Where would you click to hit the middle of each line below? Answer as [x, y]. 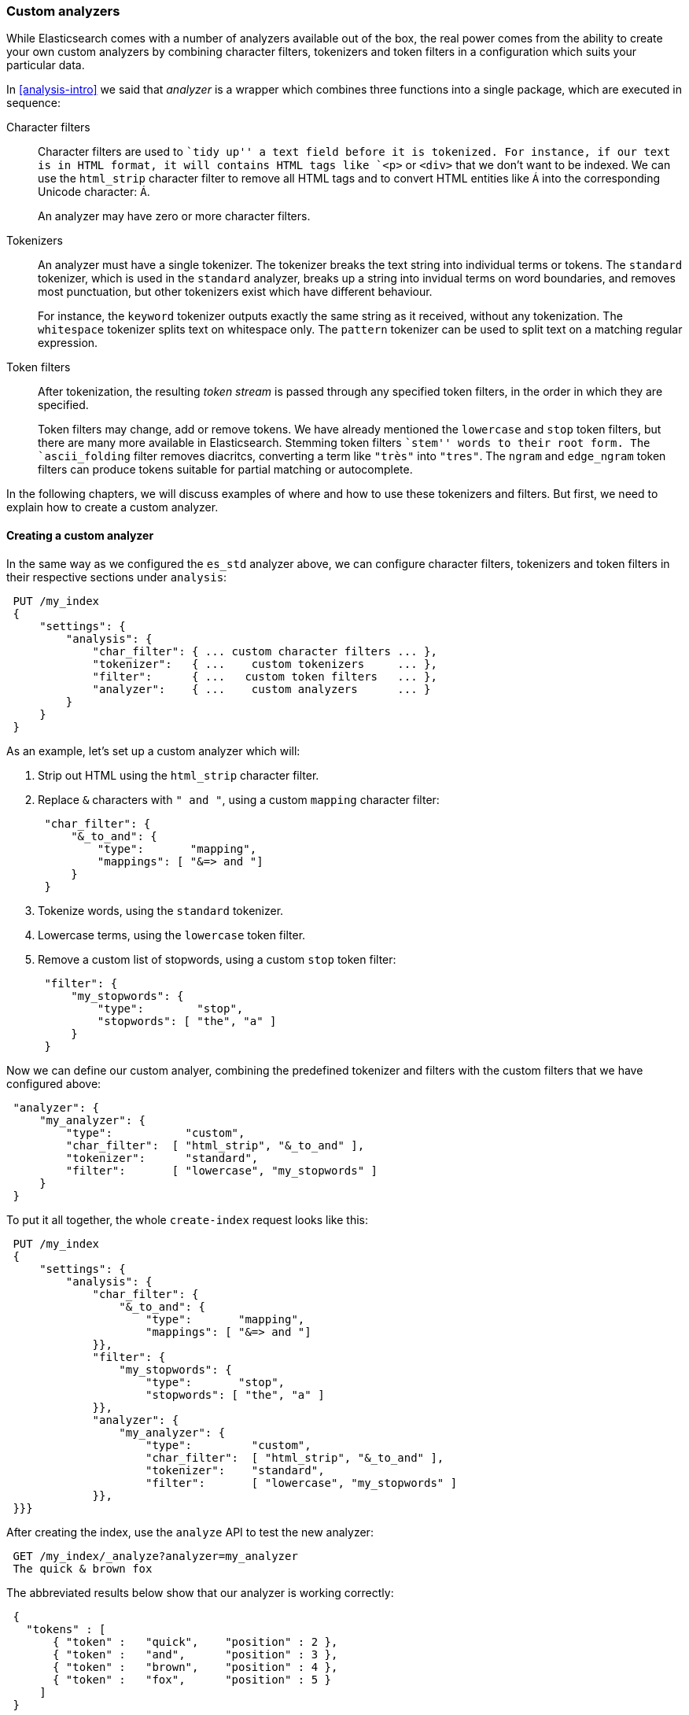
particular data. [46, 65]
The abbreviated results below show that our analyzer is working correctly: [200, 1592]
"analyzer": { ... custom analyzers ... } [262, 689]
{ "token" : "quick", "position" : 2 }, [195, 1641]
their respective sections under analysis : [117, 577]
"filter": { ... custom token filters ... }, [265, 676]
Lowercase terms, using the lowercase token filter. [172, 935]
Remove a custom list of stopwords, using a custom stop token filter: [217, 959]
